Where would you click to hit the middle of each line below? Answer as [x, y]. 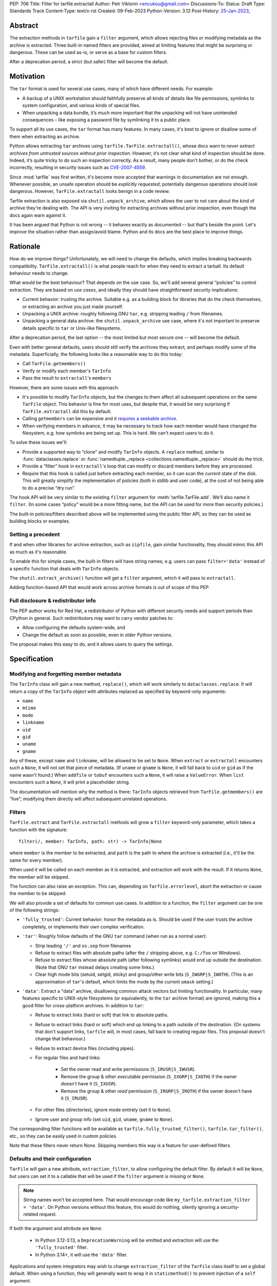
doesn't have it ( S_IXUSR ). [89, 1084]
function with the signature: [38, 829]
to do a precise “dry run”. [49, 488]
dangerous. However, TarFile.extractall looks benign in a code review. [90, 191]
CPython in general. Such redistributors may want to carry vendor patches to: [92, 618]
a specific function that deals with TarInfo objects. [64, 568]
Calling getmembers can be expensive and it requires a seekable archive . [100, 419]
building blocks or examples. [40, 521]
